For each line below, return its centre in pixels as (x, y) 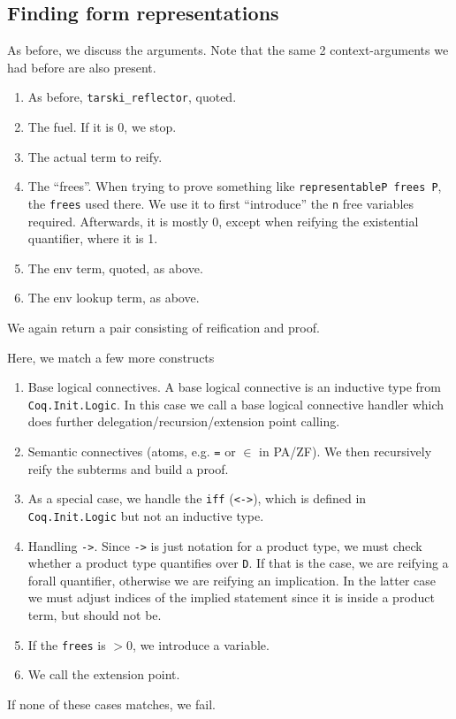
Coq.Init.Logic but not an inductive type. (146, 515)
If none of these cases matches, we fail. (111, 704)
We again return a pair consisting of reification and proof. (163, 327)
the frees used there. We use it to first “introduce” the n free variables (221, 203)
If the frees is (67, 644)
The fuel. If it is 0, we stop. (102, 127)
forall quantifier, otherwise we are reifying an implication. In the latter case (232, 580)
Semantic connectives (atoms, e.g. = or (132, 451)
